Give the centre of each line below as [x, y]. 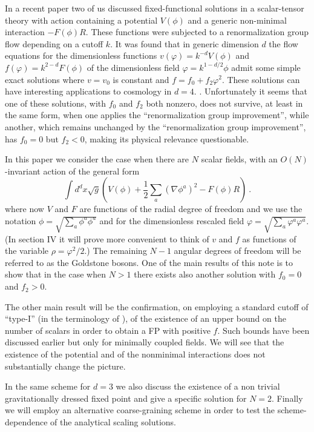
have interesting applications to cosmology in [88, 91]
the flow [283, 43]
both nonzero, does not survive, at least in [224, 103]
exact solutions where [45, 79]
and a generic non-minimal [237, 20]
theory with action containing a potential [81, 20]
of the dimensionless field [133, 67]
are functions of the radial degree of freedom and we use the [191, 209]
